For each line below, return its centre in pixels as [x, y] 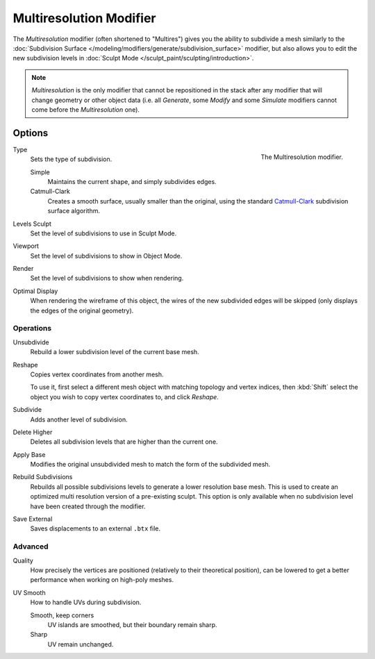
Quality [23, 560]
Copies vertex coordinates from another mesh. [97, 374]
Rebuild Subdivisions [43, 477]
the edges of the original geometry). [82, 310]
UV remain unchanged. [81, 644]
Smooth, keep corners [62, 615]
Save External [33, 519]
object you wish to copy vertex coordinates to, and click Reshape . [124, 397]
